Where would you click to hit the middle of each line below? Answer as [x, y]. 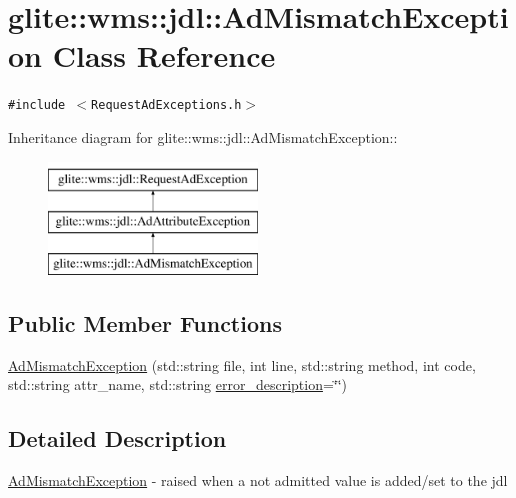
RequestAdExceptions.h [166, 105]
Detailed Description [117, 438]
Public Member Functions [145, 322]
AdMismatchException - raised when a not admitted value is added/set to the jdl [258, 480]
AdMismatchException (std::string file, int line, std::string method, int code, [242, 364]
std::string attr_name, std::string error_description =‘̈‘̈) [178, 384]
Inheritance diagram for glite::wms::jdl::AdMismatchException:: [203, 136]
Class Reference [164, 55]
